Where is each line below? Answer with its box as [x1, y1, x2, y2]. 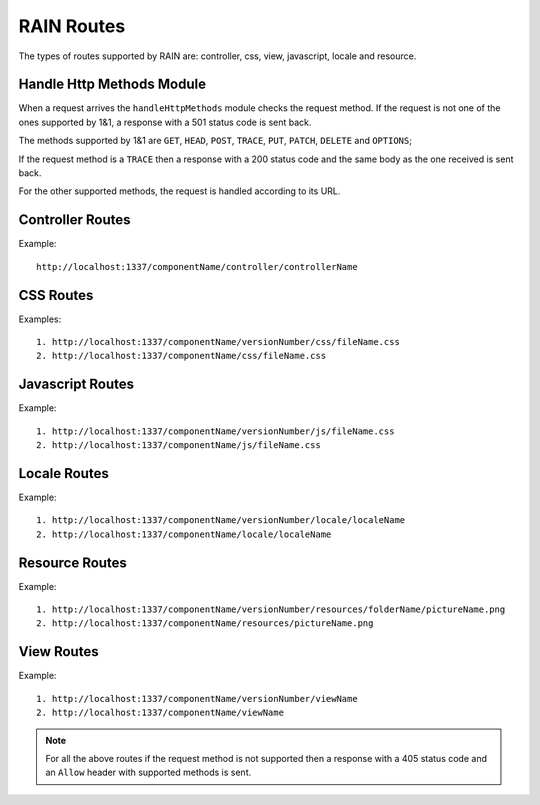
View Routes [18, 643, 99, 660]
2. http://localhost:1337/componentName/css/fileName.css [36, 350, 327, 362]
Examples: [18, 313, 62, 325]
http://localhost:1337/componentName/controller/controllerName [36, 261, 359, 272]
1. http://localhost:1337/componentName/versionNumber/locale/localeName [36, 515, 406, 526]
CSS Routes [18, 286, 94, 304]
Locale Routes [18, 465, 109, 482]
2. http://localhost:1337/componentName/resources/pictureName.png [36, 618, 374, 629]
